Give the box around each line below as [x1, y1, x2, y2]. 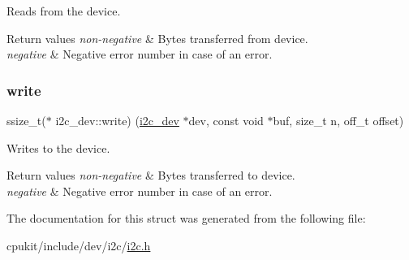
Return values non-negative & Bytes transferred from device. [6, 29, 308, 46]
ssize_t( [6, 112, 46, 128]
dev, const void [188, 112, 264, 128]
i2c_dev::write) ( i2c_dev [55, 112, 179, 128]
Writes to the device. [6, 139, 110, 156]
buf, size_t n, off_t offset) [273, 112, 404, 128]
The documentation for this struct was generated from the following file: [6, 210, 366, 227]
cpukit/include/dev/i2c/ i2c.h [6, 236, 151, 253]
